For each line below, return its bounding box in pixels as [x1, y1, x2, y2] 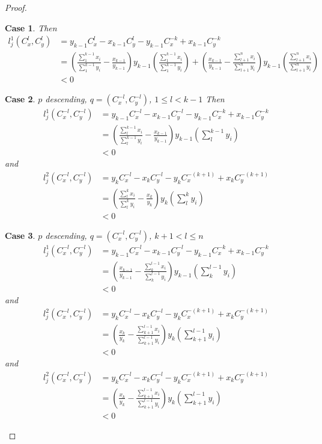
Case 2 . [5, 93, 35, 105]
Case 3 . [5, 229, 35, 241]
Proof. [5, 1, 27, 13]
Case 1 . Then [5, 21, 57, 34]
